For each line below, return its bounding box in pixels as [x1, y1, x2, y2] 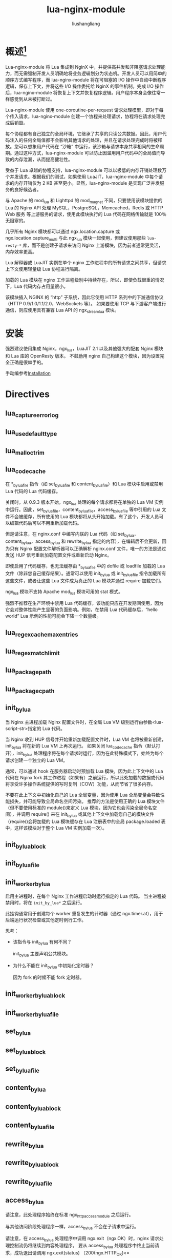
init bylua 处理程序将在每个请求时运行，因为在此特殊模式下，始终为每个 [16, 750, 164, 757]
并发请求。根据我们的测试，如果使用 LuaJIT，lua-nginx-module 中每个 [9, 173, 159, 180]
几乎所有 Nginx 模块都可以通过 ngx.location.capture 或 [5, 228, 120, 234]
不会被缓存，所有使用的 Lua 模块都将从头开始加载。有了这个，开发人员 [9, 514, 159, 520]
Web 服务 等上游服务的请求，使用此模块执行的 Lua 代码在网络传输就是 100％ [5, 211, 166, 217]
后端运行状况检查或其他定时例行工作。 [5, 917, 86, 923]
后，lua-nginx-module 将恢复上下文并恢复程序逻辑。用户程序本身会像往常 [5, 90, 161, 96]
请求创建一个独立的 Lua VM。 [5, 757, 68, 763]
